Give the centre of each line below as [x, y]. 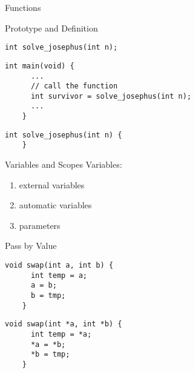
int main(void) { [40, 66]
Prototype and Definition [51, 28]
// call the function [74, 86]
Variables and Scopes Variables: [64, 164]
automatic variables [55, 205]
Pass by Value [31, 246]
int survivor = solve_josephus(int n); [111, 96]
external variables [52, 184]
